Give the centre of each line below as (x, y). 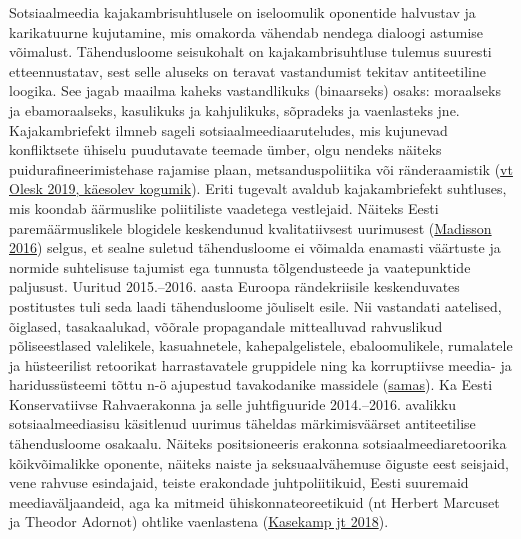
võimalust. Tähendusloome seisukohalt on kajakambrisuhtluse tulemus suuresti (250, 51)
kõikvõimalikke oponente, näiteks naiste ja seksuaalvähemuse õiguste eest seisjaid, (259, 462)
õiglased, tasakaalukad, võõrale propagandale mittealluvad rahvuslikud (226, 325)
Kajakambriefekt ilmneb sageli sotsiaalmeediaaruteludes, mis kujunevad (228, 129)
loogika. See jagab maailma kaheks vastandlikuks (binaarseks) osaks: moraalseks (255, 90)
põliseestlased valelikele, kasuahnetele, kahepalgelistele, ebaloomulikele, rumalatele (261, 345)
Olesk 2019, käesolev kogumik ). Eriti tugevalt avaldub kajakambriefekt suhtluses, (258, 188)
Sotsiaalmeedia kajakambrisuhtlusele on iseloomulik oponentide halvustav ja (242, 12)
